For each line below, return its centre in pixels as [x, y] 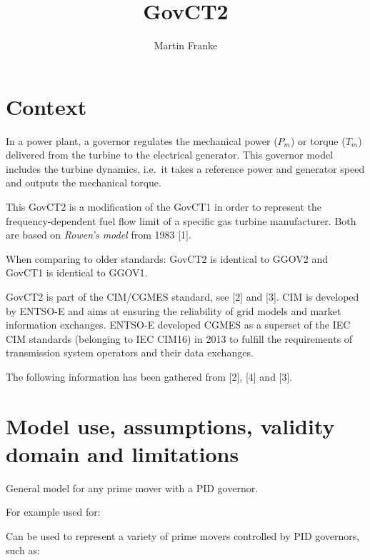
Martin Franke [186, 45]
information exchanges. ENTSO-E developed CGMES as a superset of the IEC [178, 325]
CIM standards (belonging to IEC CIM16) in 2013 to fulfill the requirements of [179, 338]
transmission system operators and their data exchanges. [130, 352]
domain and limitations [122, 453]
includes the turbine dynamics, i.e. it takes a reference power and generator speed [185, 168]
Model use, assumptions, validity [170, 425]
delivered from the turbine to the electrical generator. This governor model [170, 155]
